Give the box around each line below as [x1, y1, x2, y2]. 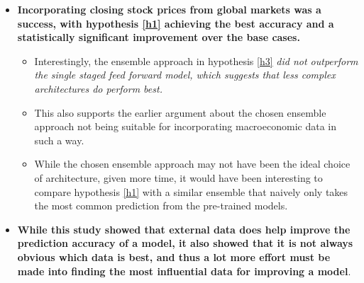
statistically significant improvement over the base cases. [17, 30, 300, 45]
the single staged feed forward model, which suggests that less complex [34, 67, 336, 82]
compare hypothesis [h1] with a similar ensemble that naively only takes [34, 184, 348, 199]
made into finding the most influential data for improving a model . [17, 263, 351, 278]
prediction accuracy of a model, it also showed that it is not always [17, 236, 353, 250]
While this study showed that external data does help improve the [17, 221, 351, 236]
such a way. [34, 132, 84, 147]
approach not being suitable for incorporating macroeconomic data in [34, 119, 336, 134]
